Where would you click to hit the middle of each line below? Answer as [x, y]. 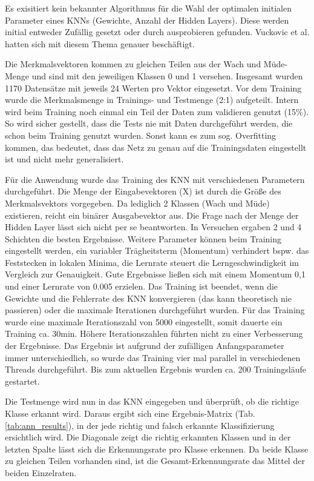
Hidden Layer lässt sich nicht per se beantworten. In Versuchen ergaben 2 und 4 [153, 227]
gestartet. [22, 381]
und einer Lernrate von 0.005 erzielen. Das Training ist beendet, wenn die [142, 286]
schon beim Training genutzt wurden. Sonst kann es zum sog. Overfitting [141, 135]
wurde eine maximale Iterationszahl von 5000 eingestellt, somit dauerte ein [144, 321]
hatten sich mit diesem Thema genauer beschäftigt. [100, 43]
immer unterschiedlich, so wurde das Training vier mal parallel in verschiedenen [153, 357]
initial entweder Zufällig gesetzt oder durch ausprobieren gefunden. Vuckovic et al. [157, 32]
